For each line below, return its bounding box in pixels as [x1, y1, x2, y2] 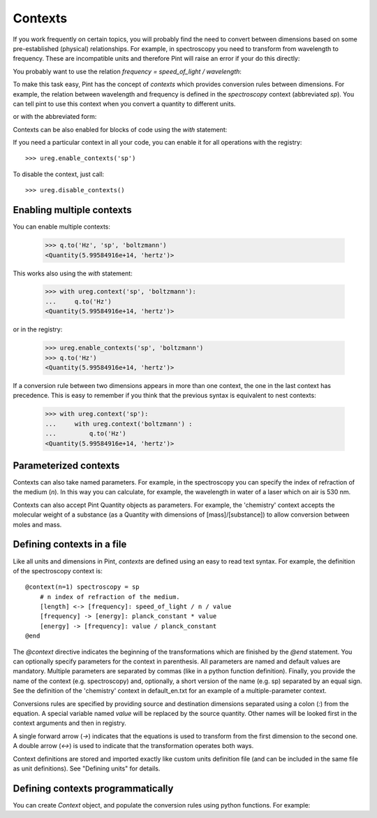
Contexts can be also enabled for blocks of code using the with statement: [13, 125, 228, 134]
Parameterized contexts [13, 459, 120, 471]
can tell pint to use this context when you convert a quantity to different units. [13, 99, 236, 108]
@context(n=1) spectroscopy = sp [25, 583, 140, 591]
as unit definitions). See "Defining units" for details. [13, 764, 161, 773]
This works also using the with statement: [13, 269, 133, 278]
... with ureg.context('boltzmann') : [45, 419, 193, 428]
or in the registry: [13, 325, 63, 333]
